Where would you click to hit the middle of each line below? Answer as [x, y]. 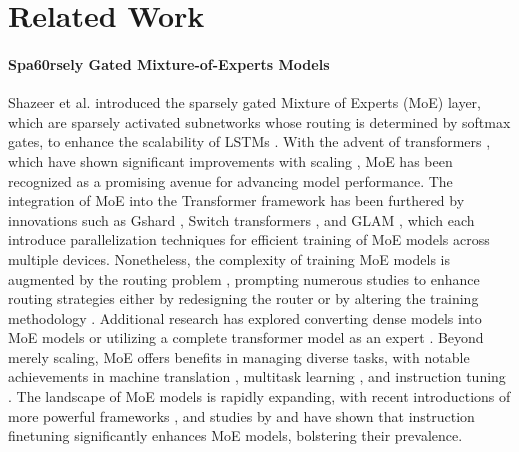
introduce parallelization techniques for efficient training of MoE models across [249, 239]
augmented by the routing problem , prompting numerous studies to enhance [244, 278]
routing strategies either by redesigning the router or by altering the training [243, 298]
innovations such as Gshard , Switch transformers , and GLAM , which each [241, 219]
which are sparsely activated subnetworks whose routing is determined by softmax [259, 121]
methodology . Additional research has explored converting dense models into [245, 317]
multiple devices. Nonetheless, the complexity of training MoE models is [229, 258]
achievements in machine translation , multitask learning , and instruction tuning [257, 376]
